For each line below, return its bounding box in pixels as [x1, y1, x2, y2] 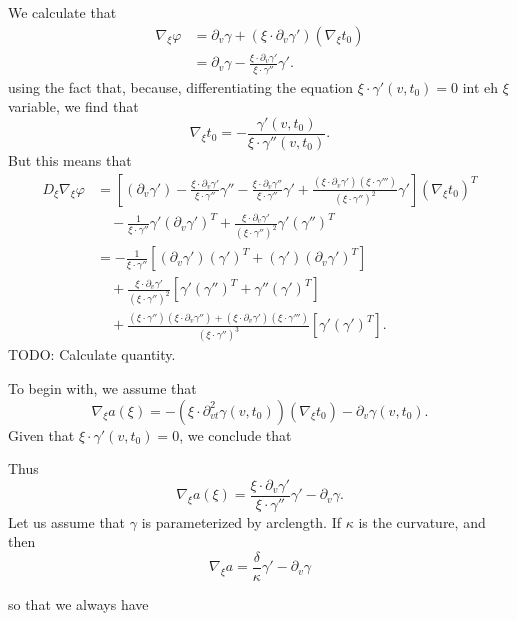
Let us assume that [8, 511, 126, 532]
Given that [8, 424, 75, 445]
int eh [462, 76, 499, 97]
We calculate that [8, 2, 117, 22]
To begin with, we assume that [8, 377, 197, 398]
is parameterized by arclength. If [141, 511, 341, 532]
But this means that [8, 149, 132, 170]
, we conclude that [179, 424, 292, 445]
